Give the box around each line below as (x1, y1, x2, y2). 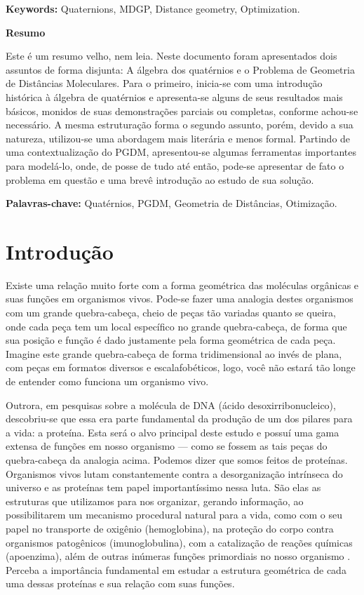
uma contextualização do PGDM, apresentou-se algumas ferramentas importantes (6, 145, 356, 159)
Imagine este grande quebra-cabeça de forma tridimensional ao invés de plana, (6, 346, 342, 361)
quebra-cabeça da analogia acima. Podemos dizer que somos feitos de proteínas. (6, 452, 348, 467)
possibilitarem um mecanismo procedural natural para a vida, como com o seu (6, 507, 342, 522)
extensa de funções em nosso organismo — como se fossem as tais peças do (6, 439, 328, 453)
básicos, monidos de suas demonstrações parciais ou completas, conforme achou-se (6, 103, 358, 118)
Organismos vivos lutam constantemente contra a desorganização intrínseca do (6, 466, 343, 481)
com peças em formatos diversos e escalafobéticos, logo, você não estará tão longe (6, 360, 356, 375)
